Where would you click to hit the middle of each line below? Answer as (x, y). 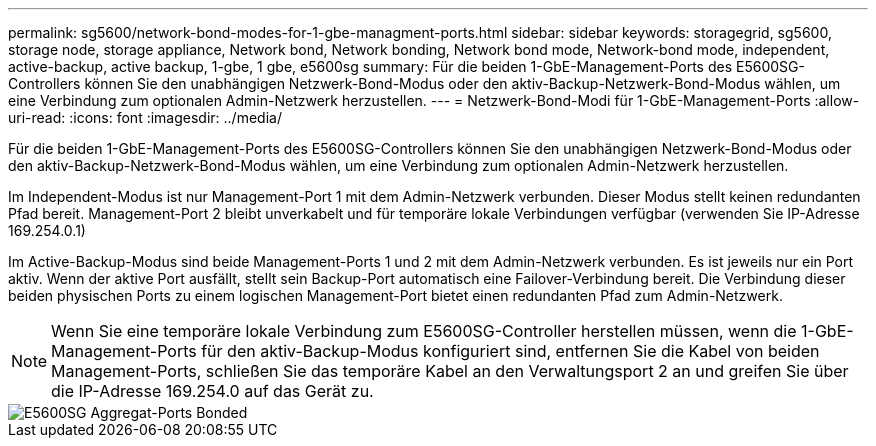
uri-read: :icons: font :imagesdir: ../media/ (145, 117)
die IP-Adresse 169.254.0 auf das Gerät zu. (212, 391)
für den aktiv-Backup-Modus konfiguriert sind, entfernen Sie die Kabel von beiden (510, 351)
